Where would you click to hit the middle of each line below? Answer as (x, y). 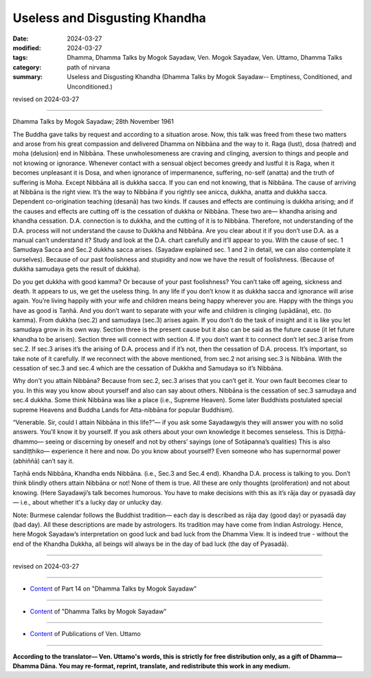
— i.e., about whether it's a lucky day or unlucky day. (88, 503)
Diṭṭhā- (336, 432)
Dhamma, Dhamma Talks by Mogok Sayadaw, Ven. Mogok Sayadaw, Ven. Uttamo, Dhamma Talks (205, 58)
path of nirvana (88, 67)
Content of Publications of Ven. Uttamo (85, 634)
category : (27, 67)
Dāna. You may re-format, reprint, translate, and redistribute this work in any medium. (166, 666)
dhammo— (28, 441)
